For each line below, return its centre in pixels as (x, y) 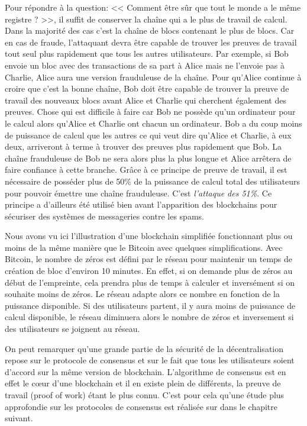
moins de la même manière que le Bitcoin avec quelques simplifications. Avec (144, 247)
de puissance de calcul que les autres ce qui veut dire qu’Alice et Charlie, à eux (148, 135)
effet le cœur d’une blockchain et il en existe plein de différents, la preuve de (143, 383)
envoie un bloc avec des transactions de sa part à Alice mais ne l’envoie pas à (145, 65)
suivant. (19, 418)
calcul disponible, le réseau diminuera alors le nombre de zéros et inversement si (149, 317)
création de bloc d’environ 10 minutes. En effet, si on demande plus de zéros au (149, 271)
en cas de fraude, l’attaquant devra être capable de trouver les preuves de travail (151, 42)
